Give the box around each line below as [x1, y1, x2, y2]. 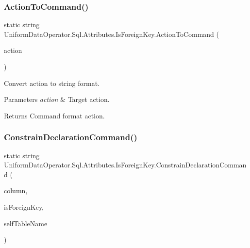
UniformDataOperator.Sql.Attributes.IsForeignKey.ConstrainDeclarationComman [4, 160, 247, 170]
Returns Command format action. [4, 110, 105, 120]
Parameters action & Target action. [4, 94, 110, 104]
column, [4, 185, 28, 196]
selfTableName [4, 218, 48, 228]
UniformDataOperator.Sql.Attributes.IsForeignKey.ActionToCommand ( [4, 29, 219, 39]
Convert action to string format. [4, 78, 100, 88]
